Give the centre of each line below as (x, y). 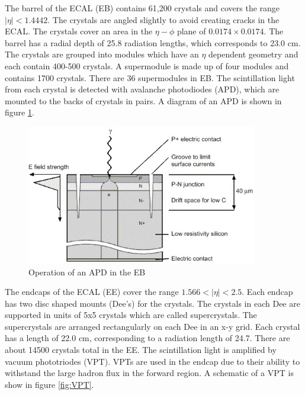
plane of (191, 31)
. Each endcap (267, 292)
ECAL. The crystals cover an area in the (79, 31)
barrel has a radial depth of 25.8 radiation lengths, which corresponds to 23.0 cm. (153, 42)
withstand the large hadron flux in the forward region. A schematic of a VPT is (149, 373)
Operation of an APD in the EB (87, 272)
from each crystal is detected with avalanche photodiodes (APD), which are (142, 89)
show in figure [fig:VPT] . (49, 384)
